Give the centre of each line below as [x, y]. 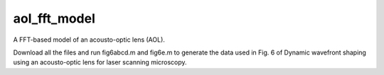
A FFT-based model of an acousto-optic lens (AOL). [89, 40]
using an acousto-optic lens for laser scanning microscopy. [100, 62]
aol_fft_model [54, 18]
